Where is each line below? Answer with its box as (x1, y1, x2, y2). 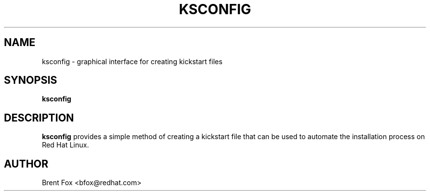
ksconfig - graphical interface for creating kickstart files (42, 57, 223, 66)
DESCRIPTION (4, 111, 74, 124)
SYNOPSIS (4, 74, 57, 87)
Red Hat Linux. (42, 141, 89, 149)
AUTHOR (4, 157, 49, 170)
